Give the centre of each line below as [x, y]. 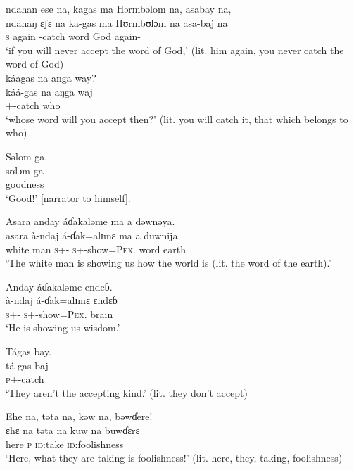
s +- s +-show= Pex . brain [59, 313]
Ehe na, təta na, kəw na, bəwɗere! [79, 416]
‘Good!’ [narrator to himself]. [68, 197]
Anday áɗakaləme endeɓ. [59, 286]
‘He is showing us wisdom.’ [63, 328]
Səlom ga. [27, 156]
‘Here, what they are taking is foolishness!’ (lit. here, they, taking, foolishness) [174, 458]
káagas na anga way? [51, 77]
